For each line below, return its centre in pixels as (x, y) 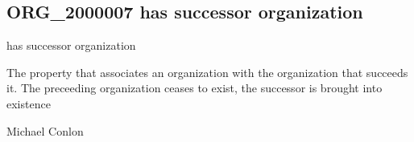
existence (29, 103)
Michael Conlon (45, 130)
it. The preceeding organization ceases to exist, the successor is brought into (195, 88)
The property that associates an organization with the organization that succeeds (207, 72)
